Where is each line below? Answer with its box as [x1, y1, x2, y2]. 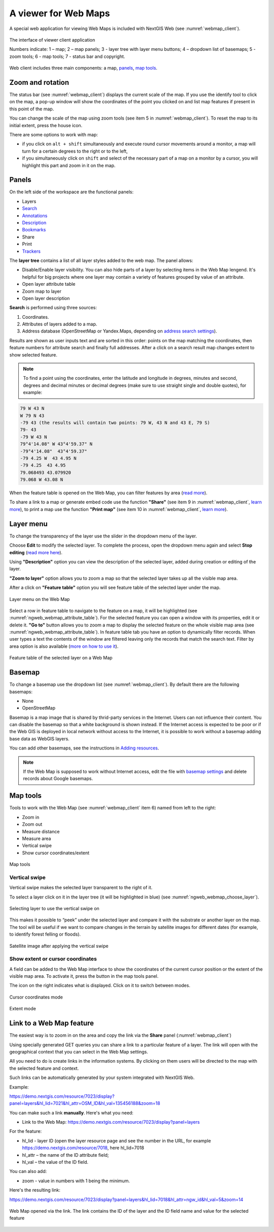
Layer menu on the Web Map [9, 596, 70, 602]
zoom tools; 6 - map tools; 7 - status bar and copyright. [9, 53, 125, 59]
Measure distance [22, 828, 60, 834]
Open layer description [22, 295, 70, 301]
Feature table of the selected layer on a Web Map [9, 655, 113, 661]
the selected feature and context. [9, 1065, 79, 1071]
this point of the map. [9, 106, 54, 112]
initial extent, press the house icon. [9, 122, 83, 128]
